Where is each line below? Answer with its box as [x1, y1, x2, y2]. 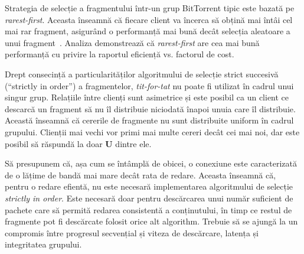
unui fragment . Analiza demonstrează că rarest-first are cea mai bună [5, 36, 260, 48]
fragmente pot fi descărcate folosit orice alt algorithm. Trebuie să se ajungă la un [5, 215, 298, 227]
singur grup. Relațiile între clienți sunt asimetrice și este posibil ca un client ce [5, 91, 289, 103]
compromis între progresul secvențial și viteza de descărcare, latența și [5, 226, 259, 239]
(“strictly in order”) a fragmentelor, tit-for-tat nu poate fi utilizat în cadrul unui [5, 79, 294, 92]
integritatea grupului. [5, 238, 82, 250]
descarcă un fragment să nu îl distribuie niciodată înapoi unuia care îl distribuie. [5, 102, 296, 115]
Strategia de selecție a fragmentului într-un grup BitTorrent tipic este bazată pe [5, 2, 295, 14]
